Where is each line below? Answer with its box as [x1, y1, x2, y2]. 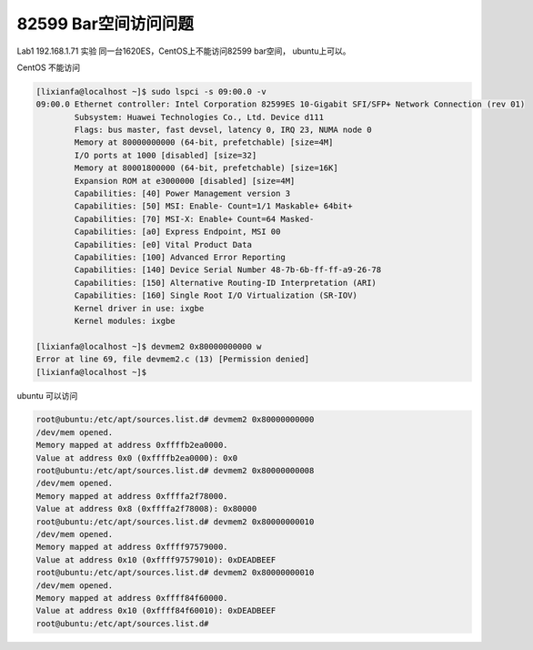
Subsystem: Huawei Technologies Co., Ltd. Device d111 [74, 112, 325, 122]
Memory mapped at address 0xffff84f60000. [35, 593, 228, 603]
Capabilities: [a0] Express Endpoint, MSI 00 [74, 227, 281, 237]
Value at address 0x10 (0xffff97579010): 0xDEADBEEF [35, 554, 277, 564]
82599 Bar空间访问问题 [16, 14, 195, 34]
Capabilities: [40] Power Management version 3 [74, 188, 291, 199]
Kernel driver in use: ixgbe [74, 303, 205, 313]
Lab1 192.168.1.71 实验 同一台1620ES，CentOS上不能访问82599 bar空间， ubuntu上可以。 [16, 46, 351, 56]
